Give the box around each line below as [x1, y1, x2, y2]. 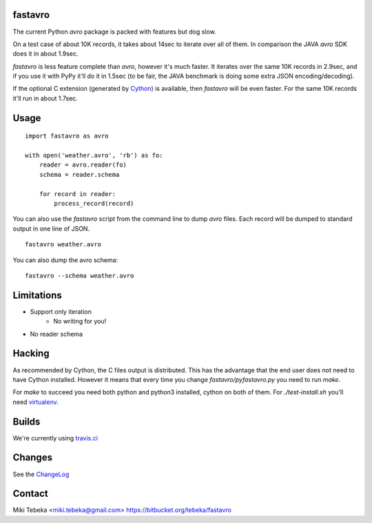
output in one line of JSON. [12, 224, 90, 233]
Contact [12, 488, 48, 500]
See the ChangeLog [12, 470, 70, 478]
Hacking [12, 348, 50, 359]
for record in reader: [39, 190, 116, 198]
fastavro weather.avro [25, 241, 102, 248]
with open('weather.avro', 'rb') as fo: [25, 151, 163, 160]
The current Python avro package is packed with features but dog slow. [12, 28, 216, 36]
